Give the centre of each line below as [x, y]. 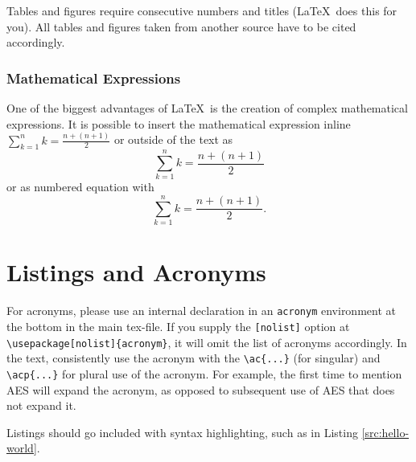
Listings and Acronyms [136, 272]
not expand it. [41, 405]
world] [22, 448]
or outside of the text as [173, 139]
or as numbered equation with [80, 187]
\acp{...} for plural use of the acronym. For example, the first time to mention [204, 373]
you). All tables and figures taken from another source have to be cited [181, 26]
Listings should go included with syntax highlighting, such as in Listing [182, 432]
